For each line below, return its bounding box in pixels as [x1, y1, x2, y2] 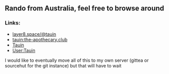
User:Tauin [12, 47, 35, 53]
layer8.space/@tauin [12, 31, 57, 37]
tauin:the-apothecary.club [12, 36, 68, 42]
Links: [5, 19, 21, 27]
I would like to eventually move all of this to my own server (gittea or [5, 57, 149, 63]
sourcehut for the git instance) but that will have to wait [5, 62, 122, 68]
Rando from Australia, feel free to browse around [5, 4, 164, 13]
